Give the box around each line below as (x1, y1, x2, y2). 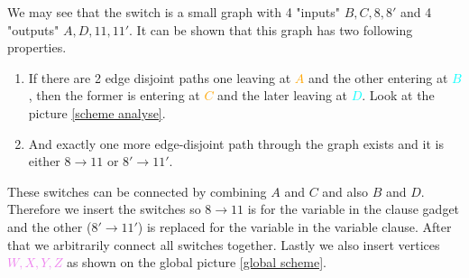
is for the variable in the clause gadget (247, 199, 460, 218)
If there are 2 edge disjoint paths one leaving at (28, 68, 291, 87)
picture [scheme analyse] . (28, 103, 166, 122)
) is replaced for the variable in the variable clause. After (137, 217, 452, 236)
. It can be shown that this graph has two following (129, 20, 413, 39)
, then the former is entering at (28, 86, 200, 105)
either (28, 152, 60, 171)
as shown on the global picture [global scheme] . (66, 253, 326, 272)
